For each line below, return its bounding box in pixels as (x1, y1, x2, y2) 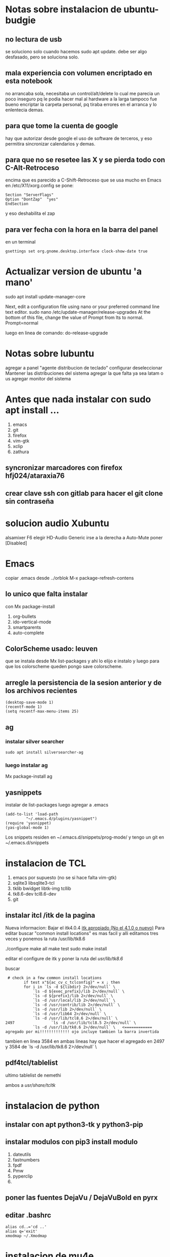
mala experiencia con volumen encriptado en (5, 69, 153, 77)
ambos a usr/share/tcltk (5, 1082, 56, 1088)
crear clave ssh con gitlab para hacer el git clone (5, 489, 163, 498)
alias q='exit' (5, 1229, 38, 1234)
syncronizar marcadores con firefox (5, 463, 123, 472)
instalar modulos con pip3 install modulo (5, 1138, 138, 1146)
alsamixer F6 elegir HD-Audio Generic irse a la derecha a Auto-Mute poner (5, 534, 163, 540)
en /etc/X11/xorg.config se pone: (5, 183, 74, 189)
